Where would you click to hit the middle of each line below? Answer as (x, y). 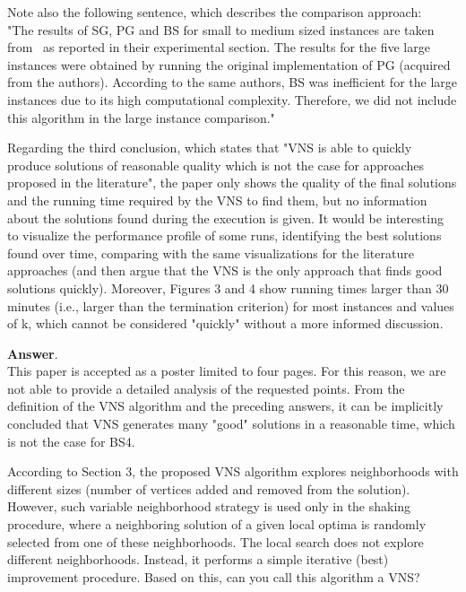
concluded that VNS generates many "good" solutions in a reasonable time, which (231, 424)
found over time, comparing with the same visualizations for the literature (211, 252)
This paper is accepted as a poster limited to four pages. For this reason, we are (227, 371)
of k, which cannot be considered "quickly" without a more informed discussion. (225, 323)
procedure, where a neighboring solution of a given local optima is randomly (217, 524)
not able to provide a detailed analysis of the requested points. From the (206, 388)
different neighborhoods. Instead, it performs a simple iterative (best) (198, 559)
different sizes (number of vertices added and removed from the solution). (209, 488)
